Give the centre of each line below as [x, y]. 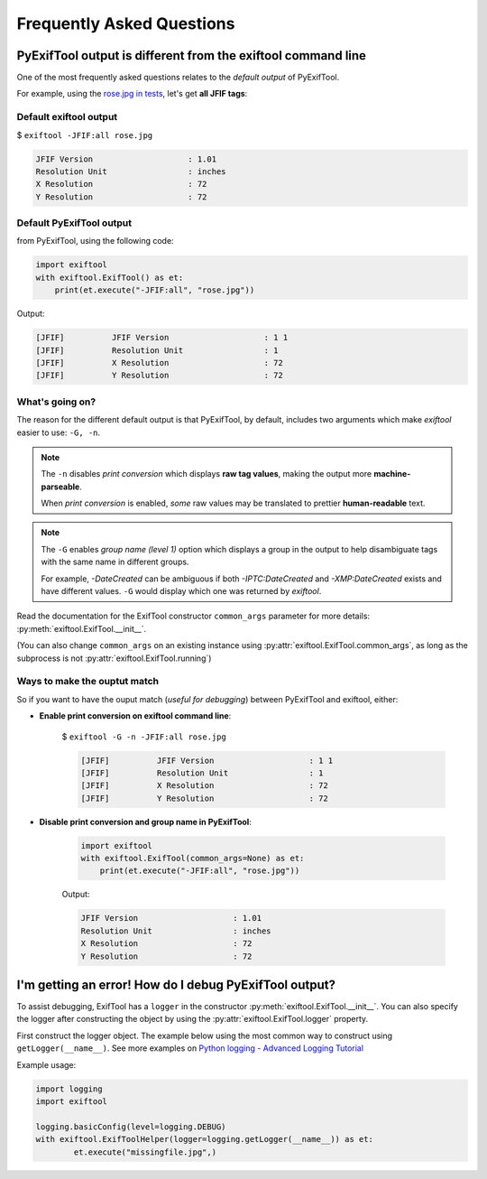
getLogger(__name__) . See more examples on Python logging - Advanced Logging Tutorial [190, 1048]
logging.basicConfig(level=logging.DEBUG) [131, 1127]
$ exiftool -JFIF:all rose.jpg [85, 135]
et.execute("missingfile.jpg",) [145, 1152]
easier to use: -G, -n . [59, 432]
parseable [60, 487]
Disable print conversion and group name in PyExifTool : [145, 822]
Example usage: [46, 1064]
